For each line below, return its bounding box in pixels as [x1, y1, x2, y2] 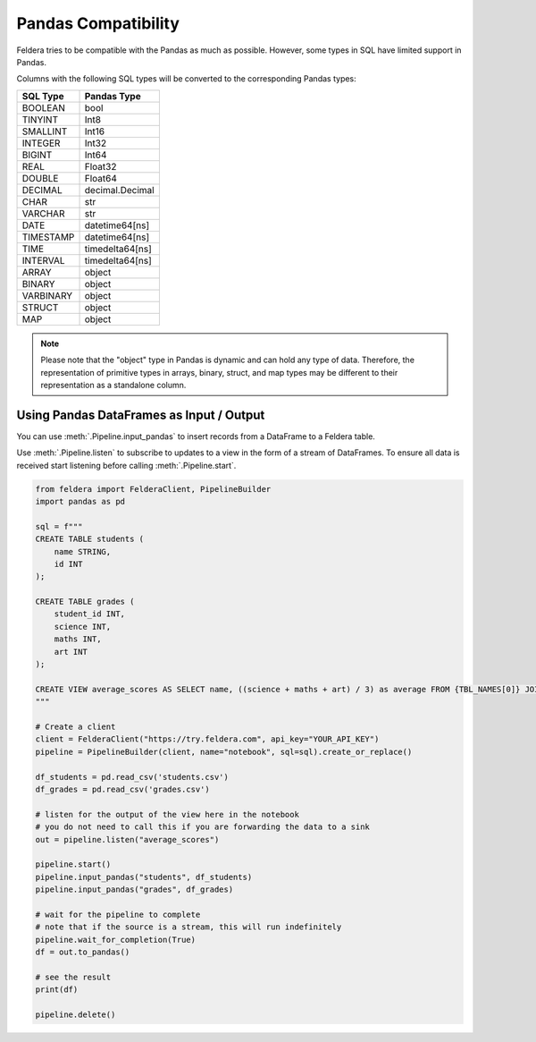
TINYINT [21, 113, 58, 125]
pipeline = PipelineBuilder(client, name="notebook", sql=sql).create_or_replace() [35, 747, 413, 757]
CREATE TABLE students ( [35, 534, 145, 545]
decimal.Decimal [84, 183, 155, 196]
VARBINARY [21, 289, 73, 301]
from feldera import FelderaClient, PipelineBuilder [35, 484, 272, 494]
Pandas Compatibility [16, 13, 180, 33]
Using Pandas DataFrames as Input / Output [16, 407, 265, 422]
